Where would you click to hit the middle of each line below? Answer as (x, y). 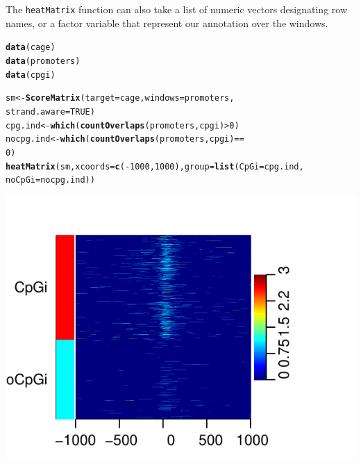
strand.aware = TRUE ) (50, 111)
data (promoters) (43, 61)
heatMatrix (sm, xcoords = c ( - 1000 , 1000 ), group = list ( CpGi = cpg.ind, (155, 166)
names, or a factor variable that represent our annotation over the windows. (167, 23)
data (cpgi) (31, 75)
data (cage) (31, 48)
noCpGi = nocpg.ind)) (50, 180)
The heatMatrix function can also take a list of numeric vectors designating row (176, 9)
